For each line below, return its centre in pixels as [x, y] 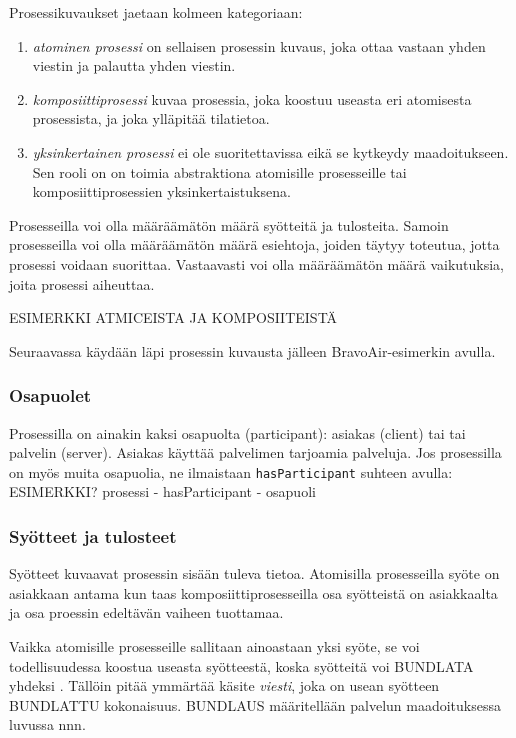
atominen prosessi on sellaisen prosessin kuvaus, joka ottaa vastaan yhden [259, 45]
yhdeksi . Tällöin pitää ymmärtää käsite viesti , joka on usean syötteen [224, 685]
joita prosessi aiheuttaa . [82, 283]
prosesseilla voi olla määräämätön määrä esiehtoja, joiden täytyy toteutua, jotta [254, 244]
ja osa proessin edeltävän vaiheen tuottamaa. [146, 612]
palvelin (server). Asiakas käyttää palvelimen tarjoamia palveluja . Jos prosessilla [255, 452]
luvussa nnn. [47, 724]
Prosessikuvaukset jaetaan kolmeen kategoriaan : [156, 12]
